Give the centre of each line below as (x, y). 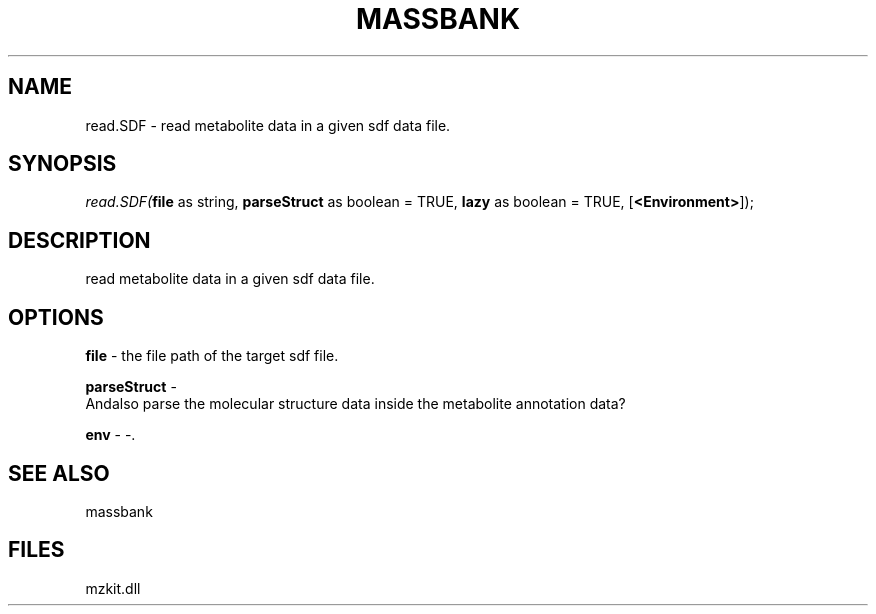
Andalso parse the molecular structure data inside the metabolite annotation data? (355, 404)
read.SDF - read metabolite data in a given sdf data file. (268, 125)
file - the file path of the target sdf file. (212, 356)
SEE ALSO (59, 473)
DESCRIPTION (79, 240)
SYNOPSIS (62, 164)
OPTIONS (56, 317)
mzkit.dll (113, 588)
